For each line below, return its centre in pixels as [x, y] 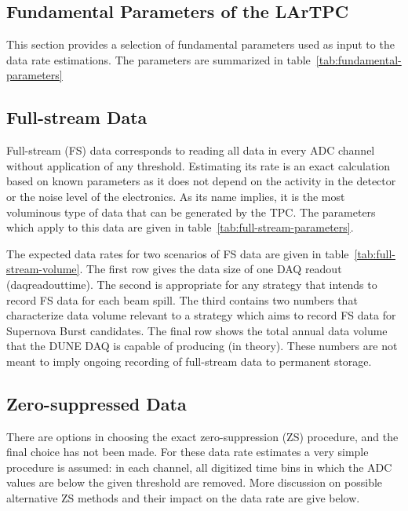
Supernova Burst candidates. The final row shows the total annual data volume [197, 330]
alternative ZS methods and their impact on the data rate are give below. [183, 498]
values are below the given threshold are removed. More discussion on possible [195, 482]
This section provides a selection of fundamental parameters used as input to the [200, 44]
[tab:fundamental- [359, 59]
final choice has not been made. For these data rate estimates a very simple [188, 452]
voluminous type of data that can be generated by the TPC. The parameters [191, 212]
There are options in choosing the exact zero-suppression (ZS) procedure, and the [202, 436]
